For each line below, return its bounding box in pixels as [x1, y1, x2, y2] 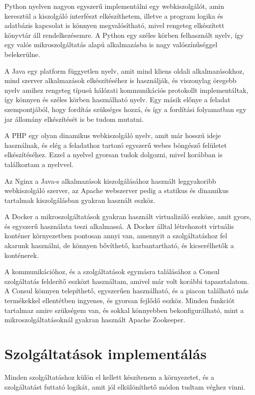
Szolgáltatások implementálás [4, 343, 207, 363]
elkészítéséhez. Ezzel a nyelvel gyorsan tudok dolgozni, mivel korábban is [4, 149, 223, 160]
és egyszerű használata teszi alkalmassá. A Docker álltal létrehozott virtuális [4, 221, 234, 231]
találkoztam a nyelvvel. [4, 159, 74, 169]
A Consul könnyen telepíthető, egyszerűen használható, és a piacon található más [4, 285, 249, 296]
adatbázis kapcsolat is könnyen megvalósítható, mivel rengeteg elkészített [4, 20, 225, 30]
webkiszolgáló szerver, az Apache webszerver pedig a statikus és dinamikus [4, 185, 229, 196]
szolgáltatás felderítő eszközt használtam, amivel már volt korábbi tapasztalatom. [4, 276, 249, 286]
